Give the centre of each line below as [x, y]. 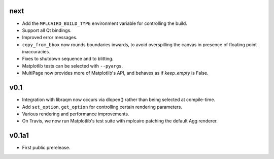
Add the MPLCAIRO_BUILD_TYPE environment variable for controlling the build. [105, 23]
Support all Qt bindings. [47, 30]
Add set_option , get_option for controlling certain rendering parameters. [102, 107]
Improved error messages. [50, 38]
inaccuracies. [36, 52]
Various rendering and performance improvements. [76, 114]
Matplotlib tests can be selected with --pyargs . [73, 66]
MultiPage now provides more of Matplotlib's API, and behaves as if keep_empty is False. [115, 73]
